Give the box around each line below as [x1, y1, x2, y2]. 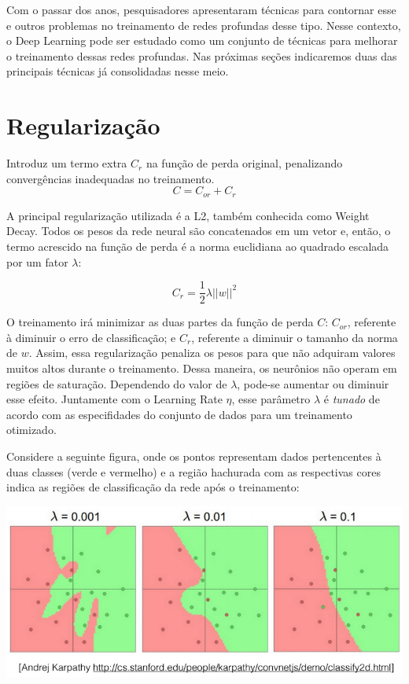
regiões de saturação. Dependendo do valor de [6, 375, 227, 392]
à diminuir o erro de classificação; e [6, 329, 176, 345]
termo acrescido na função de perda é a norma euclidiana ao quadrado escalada [6, 237, 389, 254]
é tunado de [323, 391, 380, 407]
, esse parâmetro [231, 391, 311, 407]
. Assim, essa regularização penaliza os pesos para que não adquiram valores [28, 344, 396, 361]
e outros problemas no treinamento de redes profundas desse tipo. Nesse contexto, [6, 17, 401, 33]
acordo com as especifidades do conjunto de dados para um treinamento [6, 406, 352, 422]
